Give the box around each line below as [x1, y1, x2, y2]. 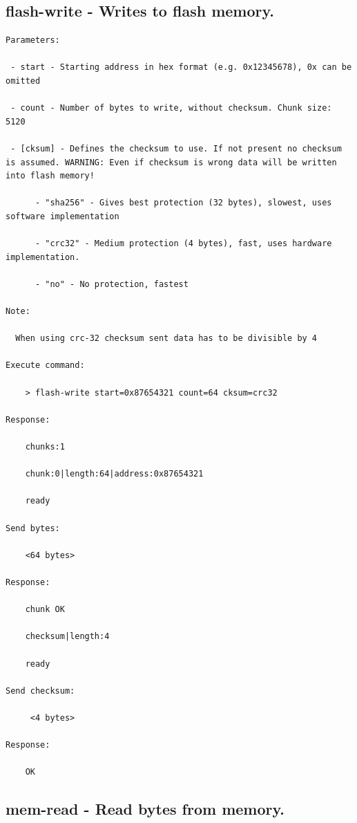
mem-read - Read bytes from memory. [6, 798, 284, 820]
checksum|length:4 [25, 631, 110, 642]
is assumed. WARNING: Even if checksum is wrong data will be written [6, 157, 337, 167]
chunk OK [25, 604, 65, 615]
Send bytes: [6, 523, 60, 533]
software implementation [6, 211, 119, 221]
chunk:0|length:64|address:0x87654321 [25, 469, 204, 479]
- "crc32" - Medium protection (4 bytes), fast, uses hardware [35, 239, 332, 249]
